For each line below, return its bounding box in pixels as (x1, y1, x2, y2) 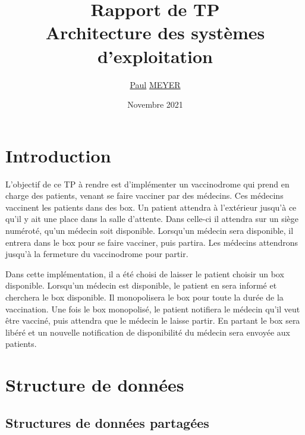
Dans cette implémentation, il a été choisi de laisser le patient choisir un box (5, 267, 284, 280)
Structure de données (5, 373, 184, 397)
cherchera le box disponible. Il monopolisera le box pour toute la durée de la (5, 290, 284, 303)
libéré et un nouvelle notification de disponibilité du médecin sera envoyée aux (5, 326, 290, 338)
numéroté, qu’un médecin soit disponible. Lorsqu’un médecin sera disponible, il (5, 224, 294, 236)
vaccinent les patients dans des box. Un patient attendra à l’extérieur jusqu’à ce (5, 201, 297, 213)
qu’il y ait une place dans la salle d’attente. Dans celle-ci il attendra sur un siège (5, 212, 298, 225)
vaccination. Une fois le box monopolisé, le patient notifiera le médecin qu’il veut (5, 302, 300, 315)
